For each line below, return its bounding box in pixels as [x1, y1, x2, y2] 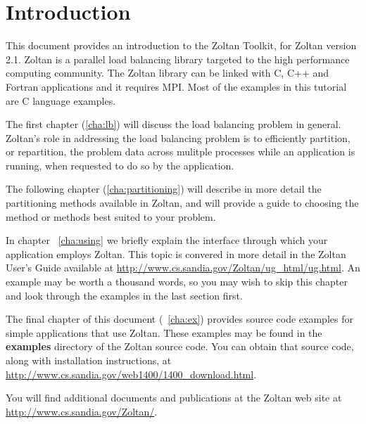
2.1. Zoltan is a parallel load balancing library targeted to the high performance [6, 51, 350, 66]
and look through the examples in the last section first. [6, 288, 243, 302]
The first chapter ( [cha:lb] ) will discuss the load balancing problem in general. [6, 117, 341, 131]
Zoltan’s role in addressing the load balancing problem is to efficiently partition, [6, 130, 351, 145]
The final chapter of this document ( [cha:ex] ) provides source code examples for [6, 311, 353, 326]
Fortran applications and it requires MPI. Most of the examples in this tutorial [6, 79, 347, 94]
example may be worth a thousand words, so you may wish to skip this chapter [6, 274, 348, 289]
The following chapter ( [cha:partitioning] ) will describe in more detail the [6, 181, 322, 196]
